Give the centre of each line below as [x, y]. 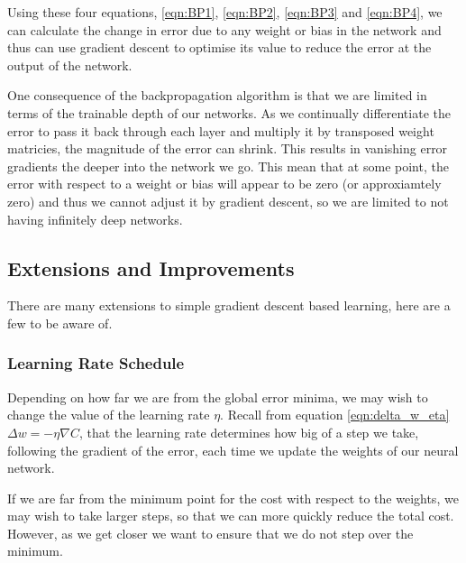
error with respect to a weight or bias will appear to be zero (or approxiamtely [224, 184]
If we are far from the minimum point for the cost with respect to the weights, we [233, 498]
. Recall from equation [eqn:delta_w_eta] [335, 415]
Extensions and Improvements [151, 268]
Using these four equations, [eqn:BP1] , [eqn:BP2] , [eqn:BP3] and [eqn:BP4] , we [225, 12]
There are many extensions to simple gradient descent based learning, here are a [229, 305]
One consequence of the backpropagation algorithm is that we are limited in [217, 95]
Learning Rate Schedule [96, 363]
